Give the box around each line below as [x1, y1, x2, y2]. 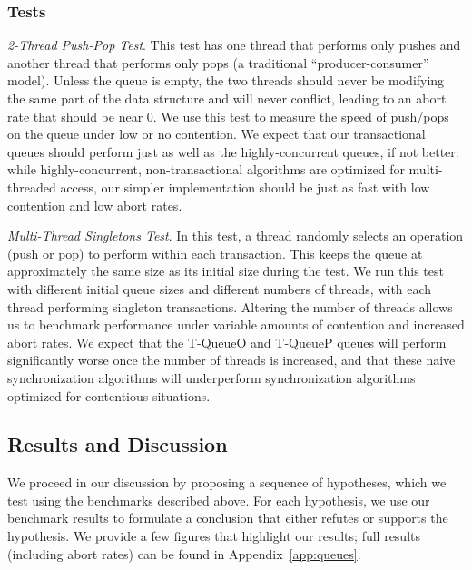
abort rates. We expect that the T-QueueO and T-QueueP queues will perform [7, 332, 447, 351]
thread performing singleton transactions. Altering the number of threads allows [7, 297, 453, 316]
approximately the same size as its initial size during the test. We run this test [7, 261, 444, 280]
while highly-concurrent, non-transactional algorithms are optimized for [7, 160, 405, 179]
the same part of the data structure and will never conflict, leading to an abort [7, 89, 447, 107]
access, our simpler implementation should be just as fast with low [60, 177, 430, 196]
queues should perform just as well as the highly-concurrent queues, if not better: [7, 142, 459, 161]
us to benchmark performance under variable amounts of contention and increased [7, 315, 465, 334]
